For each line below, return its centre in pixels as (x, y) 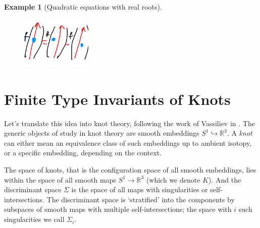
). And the (225, 179)
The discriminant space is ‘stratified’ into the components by (141, 199)
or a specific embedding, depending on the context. (83, 153)
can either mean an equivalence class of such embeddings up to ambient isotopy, (128, 142)
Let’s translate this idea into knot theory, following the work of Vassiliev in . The (129, 123)
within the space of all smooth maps (60, 179)
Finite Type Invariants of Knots (117, 99)
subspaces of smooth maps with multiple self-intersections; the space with (118, 209)
